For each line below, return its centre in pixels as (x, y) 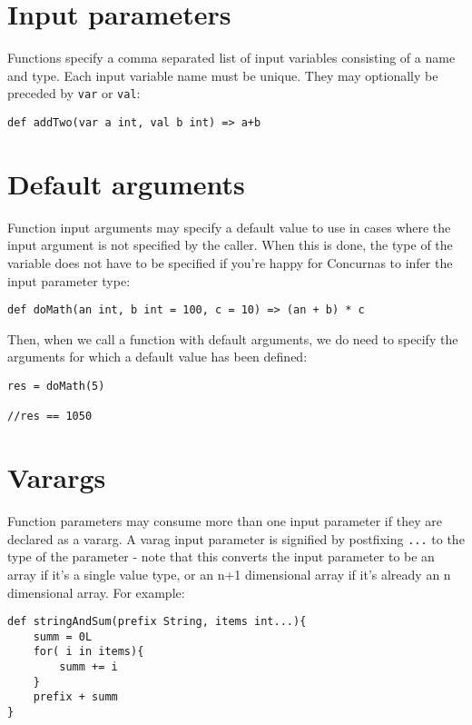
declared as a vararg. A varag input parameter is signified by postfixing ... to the (236, 538)
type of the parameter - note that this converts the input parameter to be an (221, 556)
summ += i (88, 667)
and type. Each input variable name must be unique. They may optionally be (223, 75)
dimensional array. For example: (96, 592)
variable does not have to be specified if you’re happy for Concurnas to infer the (230, 262)
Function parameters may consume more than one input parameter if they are (225, 521)
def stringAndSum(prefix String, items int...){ (157, 622)
